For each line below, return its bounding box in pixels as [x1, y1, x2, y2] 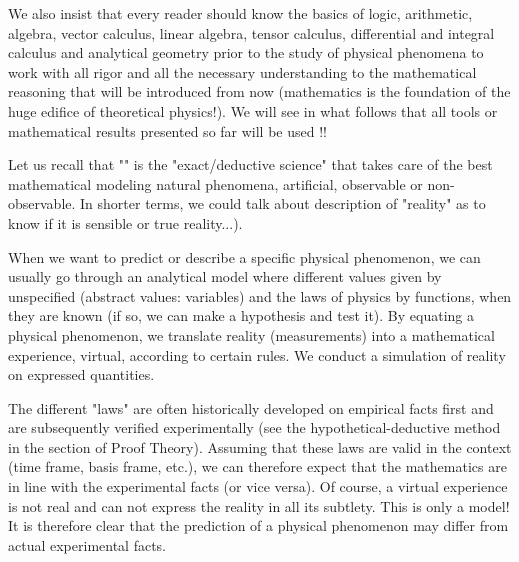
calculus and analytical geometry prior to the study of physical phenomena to [8, 42, 484, 63]
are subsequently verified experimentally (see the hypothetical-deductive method [8, 417, 501, 438]
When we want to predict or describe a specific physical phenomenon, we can [8, 246, 481, 267]
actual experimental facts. [8, 534, 167, 555]
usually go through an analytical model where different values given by [8, 266, 442, 287]
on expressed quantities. [8, 364, 155, 385]
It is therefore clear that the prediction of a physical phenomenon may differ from [8, 515, 509, 536]
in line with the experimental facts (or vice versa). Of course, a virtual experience [8, 476, 508, 497]
